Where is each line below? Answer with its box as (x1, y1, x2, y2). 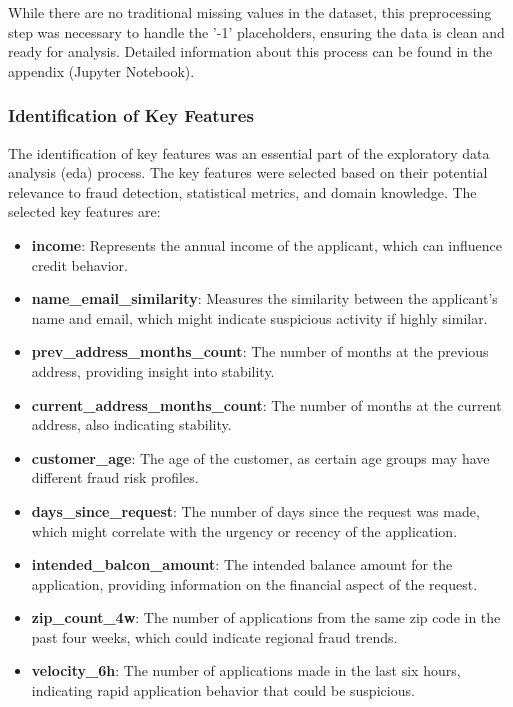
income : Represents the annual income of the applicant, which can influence (31, 234, 502, 255)
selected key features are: (8, 201, 161, 222)
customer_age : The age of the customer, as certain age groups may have (31, 447, 490, 468)
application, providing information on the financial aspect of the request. (31, 573, 478, 594)
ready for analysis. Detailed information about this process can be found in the (8, 41, 493, 62)
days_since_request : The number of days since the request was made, (31, 500, 480, 521)
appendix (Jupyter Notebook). (8, 60, 195, 81)
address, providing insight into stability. (31, 360, 275, 381)
